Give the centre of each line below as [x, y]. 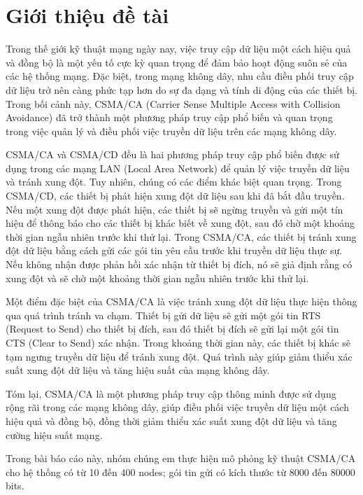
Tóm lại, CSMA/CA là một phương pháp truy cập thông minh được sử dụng [171, 393]
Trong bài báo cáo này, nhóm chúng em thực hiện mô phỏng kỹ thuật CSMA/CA [181, 458]
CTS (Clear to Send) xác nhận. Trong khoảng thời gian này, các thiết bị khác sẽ [178, 342]
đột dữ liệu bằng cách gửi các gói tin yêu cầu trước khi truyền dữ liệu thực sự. [174, 250]
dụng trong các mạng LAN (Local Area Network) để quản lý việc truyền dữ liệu [178, 168]
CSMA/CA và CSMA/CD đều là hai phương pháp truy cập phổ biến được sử [172, 154]
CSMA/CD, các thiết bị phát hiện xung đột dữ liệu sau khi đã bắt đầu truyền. [175, 196]
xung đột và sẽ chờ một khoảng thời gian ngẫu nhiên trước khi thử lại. [157, 278]
